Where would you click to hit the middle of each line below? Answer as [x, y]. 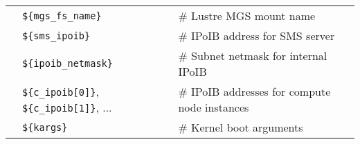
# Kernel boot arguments [241, 127]
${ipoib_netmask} [67, 63]
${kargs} [45, 127]
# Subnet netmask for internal [253, 55]
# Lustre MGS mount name [247, 16]
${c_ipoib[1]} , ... [67, 107]
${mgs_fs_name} [62, 16]
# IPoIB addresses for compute [254, 91]
